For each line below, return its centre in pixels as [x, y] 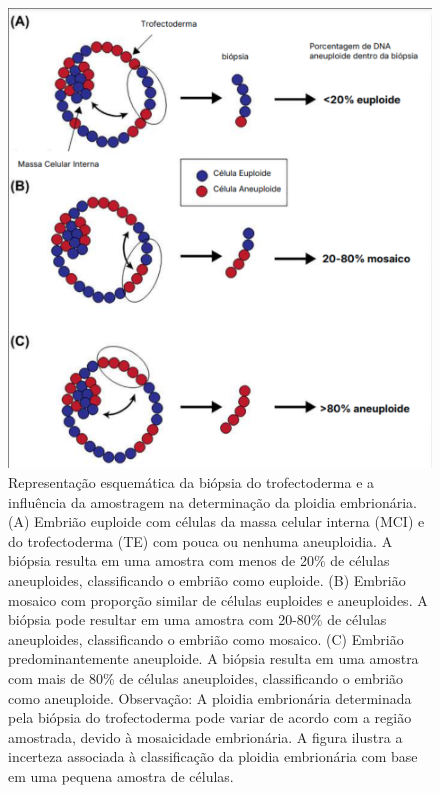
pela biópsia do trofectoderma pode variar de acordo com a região [210, 717]
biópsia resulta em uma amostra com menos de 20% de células [199, 560]
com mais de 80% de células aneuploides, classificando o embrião [206, 677]
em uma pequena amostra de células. [121, 775]
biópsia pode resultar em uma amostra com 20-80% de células [197, 619]
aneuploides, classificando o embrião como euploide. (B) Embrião [207, 579]
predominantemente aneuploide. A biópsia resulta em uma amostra [213, 658]
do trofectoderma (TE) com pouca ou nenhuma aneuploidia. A [200, 540]
